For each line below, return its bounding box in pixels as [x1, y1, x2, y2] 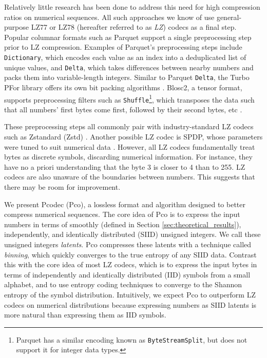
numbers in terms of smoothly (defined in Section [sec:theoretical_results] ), [4, 218, 241, 229]
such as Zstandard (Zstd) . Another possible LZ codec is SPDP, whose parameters [4, 131, 263, 142]
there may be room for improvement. [4, 182, 121, 192]
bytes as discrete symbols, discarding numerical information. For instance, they [4, 151, 253, 162]
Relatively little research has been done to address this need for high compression [4, 2, 260, 12]
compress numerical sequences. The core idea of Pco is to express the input [4, 209, 240, 220]
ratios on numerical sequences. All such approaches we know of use [4, 11, 215, 22]
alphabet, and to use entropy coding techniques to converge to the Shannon [4, 279, 242, 290]
